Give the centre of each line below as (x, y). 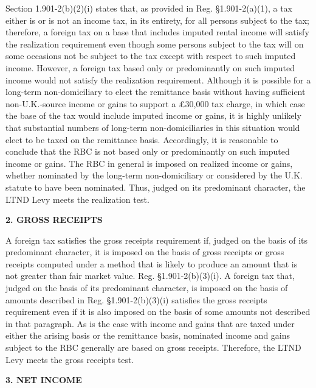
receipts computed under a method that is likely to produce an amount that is (152, 263)
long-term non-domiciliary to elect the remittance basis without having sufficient (156, 92)
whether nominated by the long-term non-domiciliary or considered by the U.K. (154, 175)
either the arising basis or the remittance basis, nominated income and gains (148, 335)
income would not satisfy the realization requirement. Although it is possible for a (158, 79)
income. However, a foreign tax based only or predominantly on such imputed (150, 67)
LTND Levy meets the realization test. (77, 199)
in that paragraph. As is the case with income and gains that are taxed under (150, 323)
